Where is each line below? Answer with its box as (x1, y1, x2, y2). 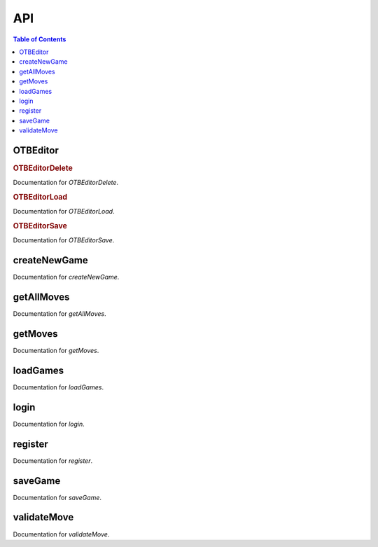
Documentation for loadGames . (13, 382, 104, 392)
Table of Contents (13, 35, 66, 43)
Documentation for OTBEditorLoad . (13, 207, 115, 216)
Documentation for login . (13, 420, 85, 428)
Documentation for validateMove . (13, 529, 110, 539)
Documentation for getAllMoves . (13, 310, 106, 318)
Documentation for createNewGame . (13, 273, 120, 282)
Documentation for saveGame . (13, 493, 101, 501)
